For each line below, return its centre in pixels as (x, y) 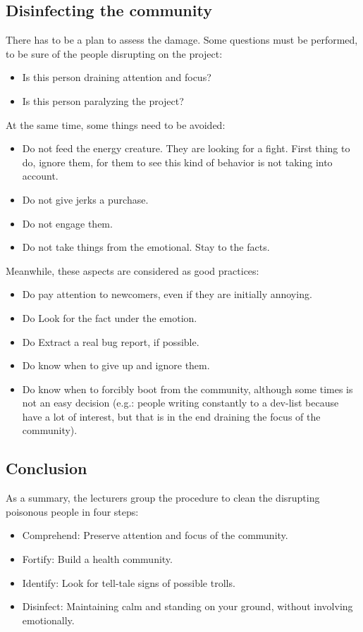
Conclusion (47, 468)
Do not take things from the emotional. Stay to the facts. (146, 247)
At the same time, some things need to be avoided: (116, 124)
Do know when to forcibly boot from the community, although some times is (187, 389)
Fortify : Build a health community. (97, 559)
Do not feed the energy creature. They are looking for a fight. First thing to (186, 148)
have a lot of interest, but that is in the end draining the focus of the (171, 416)
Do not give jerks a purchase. (85, 199)
